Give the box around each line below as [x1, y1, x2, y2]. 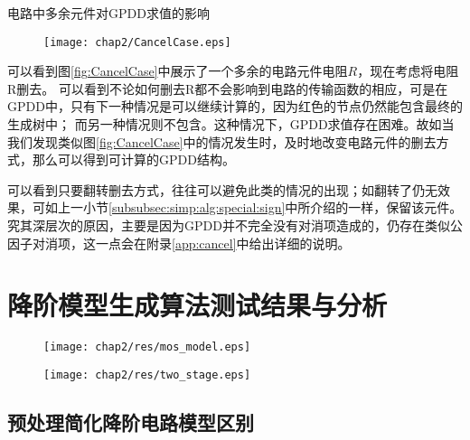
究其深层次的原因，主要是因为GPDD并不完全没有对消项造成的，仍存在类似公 [7, 216, 463, 234]
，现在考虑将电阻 [357, 61, 459, 80]
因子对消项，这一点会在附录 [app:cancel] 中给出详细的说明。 [7, 233, 351, 252]
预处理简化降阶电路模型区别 [7, 408, 254, 436]
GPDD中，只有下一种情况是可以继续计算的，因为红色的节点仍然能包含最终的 [7, 97, 463, 116]
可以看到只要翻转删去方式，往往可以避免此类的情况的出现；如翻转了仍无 [7, 180, 437, 199]
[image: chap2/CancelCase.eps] [43, 35, 231, 49]
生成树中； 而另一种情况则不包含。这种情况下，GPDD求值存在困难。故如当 [7, 115, 455, 134]
